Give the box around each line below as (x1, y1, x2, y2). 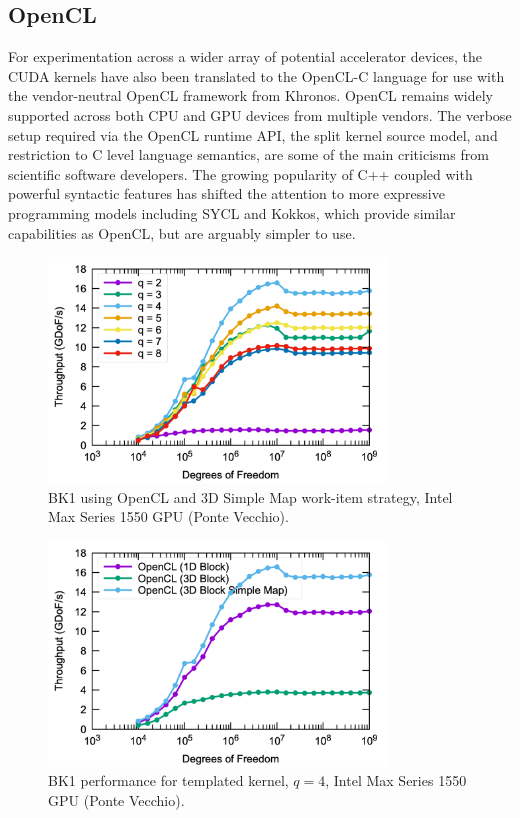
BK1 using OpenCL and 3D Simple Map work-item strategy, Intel (48, 486, 453, 507)
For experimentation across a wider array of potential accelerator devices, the (8, 46, 482, 67)
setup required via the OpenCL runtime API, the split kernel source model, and (8, 124, 498, 145)
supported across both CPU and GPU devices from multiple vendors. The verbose (8, 104, 512, 125)
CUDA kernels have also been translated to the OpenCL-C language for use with (8, 65, 505, 86)
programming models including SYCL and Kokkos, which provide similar (8, 202, 456, 223)
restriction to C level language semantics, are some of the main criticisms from (8, 144, 489, 165)
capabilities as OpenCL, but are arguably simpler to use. (8, 222, 356, 243)
